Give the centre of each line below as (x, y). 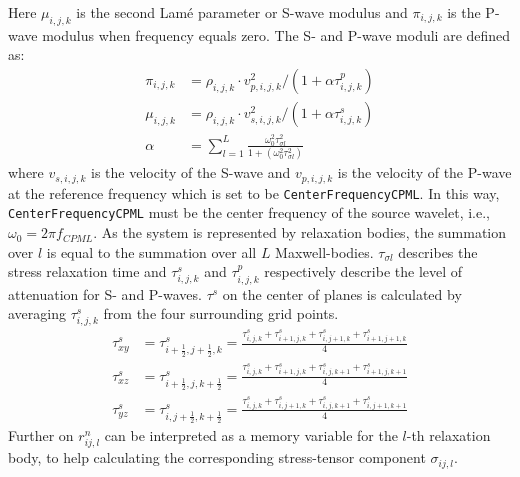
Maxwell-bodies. (324, 251)
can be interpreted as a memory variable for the (251, 435)
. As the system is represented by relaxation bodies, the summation (300, 232)
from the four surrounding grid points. (221, 313)
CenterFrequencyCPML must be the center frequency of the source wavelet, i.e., (249, 212)
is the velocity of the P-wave (424, 172)
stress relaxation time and (87, 271)
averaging (37, 313)
